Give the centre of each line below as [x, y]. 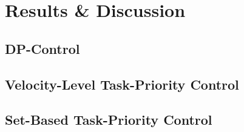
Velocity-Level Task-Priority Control [122, 84]
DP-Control [42, 48]
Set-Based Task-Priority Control [109, 120]
